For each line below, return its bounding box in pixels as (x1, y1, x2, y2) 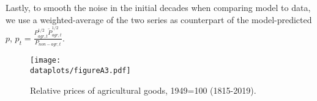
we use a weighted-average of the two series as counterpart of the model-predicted (6, 13, 312, 26)
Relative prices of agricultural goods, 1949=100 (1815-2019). (30, 83, 256, 96)
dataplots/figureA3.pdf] (30, 66, 131, 75)
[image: (30, 56, 61, 65)
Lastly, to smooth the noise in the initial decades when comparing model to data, (6, 1, 311, 13)
